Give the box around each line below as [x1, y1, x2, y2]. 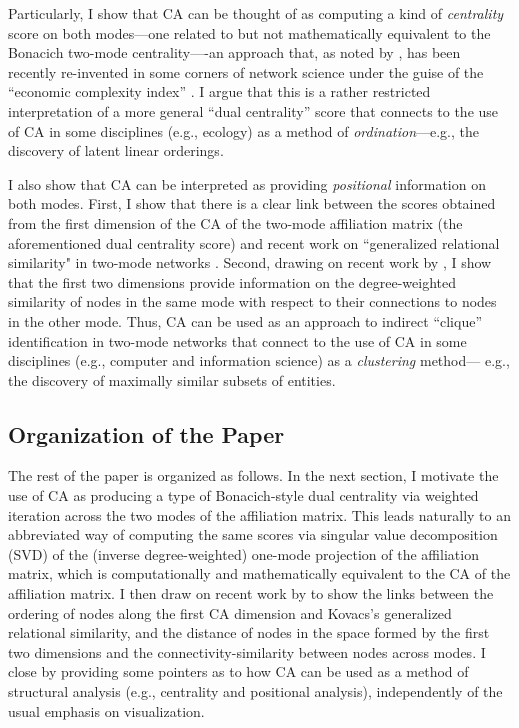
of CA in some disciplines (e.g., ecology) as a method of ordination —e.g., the [8, 120, 480, 141]
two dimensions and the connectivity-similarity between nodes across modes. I [8, 641, 486, 662]
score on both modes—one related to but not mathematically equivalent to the [8, 22, 491, 43]
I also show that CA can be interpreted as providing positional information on [8, 173, 486, 194]
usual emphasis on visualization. [8, 700, 205, 721]
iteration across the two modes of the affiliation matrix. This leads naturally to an [8, 504, 511, 525]
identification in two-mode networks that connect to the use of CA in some [8, 330, 467, 351]
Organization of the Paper [8, 418, 285, 449]
